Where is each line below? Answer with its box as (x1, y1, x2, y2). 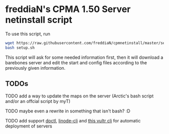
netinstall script (5, 14, 72, 26)
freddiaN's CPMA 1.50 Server (5, 4, 131, 15)
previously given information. (5, 65, 66, 71)
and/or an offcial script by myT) (5, 98, 70, 104)
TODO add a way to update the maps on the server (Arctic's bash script (5, 93, 154, 99)
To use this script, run (5, 31, 50, 37)
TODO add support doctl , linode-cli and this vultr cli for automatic (5, 117, 141, 123)
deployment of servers (5, 123, 52, 129)
